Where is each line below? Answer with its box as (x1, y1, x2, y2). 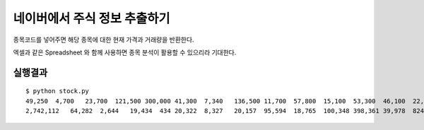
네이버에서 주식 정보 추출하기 (13, 11, 170, 26)
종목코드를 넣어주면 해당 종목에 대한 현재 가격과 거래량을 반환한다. (13, 35, 194, 44)
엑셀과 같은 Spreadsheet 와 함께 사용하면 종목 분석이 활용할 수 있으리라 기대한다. (13, 48, 237, 57)
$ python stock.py (25, 87, 90, 95)
